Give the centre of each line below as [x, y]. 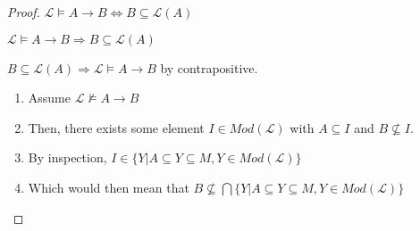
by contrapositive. [209, 67]
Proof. [24, 12]
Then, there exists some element [116, 127]
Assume [49, 98]
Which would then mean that [109, 187]
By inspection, [67, 157]
